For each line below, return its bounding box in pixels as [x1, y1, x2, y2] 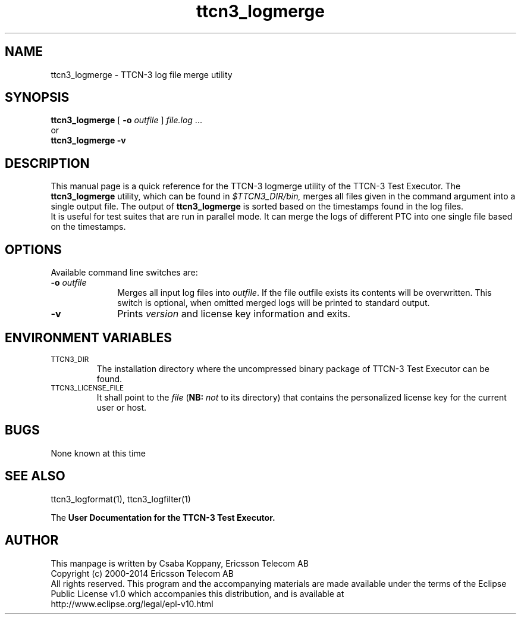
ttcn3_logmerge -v [51, 135, 126, 146]
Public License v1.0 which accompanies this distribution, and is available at [51, 588, 344, 599]
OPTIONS [5, 242, 62, 257]
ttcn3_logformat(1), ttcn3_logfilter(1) [51, 493, 191, 504]
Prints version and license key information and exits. [117, 308, 351, 320]
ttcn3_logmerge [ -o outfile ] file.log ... [51, 115, 202, 126]
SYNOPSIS [5, 90, 70, 105]
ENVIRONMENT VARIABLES [5, 330, 172, 345]
